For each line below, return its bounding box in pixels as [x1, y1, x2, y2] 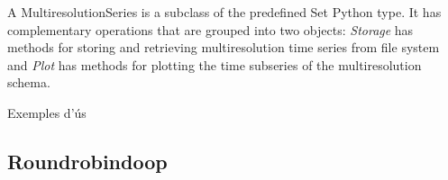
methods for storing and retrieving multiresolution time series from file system [7, 38, 440, 57]
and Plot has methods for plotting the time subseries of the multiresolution [7, 55, 422, 74]
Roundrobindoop [7, 147, 168, 175]
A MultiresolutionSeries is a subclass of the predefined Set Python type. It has [7, 3, 442, 21]
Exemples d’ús [7, 103, 87, 121]
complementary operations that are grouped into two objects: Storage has [7, 20, 414, 39]
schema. [7, 73, 50, 92]
